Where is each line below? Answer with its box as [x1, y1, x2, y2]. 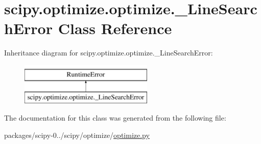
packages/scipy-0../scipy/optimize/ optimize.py [4, 129, 150, 140]
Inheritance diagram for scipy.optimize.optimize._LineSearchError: [4, 47, 213, 58]
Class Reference [58, 18, 172, 39]
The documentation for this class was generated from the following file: [4, 112, 226, 123]
